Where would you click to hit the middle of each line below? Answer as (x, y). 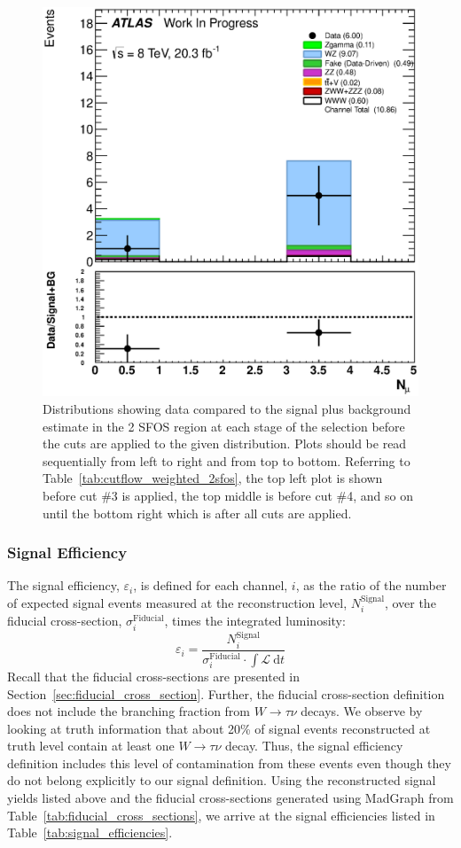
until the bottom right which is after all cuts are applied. (197, 513)
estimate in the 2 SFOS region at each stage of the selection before (224, 426)
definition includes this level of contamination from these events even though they (229, 762)
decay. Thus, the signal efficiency (314, 746)
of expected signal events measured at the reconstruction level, (177, 603)
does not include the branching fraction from (129, 711)
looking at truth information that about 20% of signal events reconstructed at (219, 728)
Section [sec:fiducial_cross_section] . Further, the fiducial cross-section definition (226, 693)
